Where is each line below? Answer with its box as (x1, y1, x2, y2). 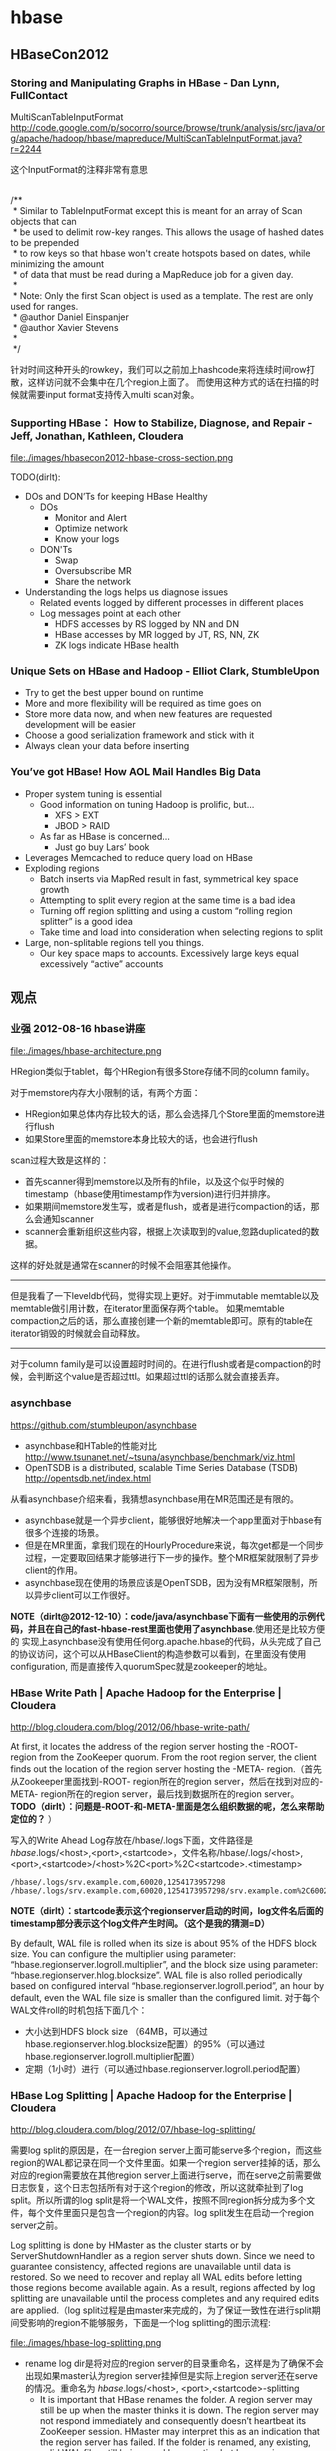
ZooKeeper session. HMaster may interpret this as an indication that (39, 2426, 320, 2438)
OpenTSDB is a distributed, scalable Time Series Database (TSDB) (24, 1461, 298, 1473)
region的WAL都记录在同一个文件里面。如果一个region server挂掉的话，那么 (10, 2157, 322, 2169)
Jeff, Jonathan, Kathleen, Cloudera (10, 429, 184, 443)
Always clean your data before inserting (24, 740, 190, 752)
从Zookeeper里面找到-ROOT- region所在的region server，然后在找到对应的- (10, 1776, 324, 1788)
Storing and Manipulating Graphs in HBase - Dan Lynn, (10, 76, 280, 90)
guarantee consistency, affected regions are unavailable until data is (10, 2261, 292, 2273)
